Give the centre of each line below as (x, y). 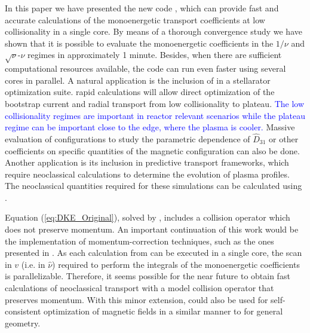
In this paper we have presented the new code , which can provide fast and (142, 8)
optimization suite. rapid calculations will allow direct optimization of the (140, 92)
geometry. (23, 323)
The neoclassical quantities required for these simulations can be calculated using (154, 186)
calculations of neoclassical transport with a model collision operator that (139, 288)
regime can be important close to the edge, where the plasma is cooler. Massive (150, 127)
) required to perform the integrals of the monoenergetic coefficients (176, 264)
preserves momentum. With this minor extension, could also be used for (136, 299)
